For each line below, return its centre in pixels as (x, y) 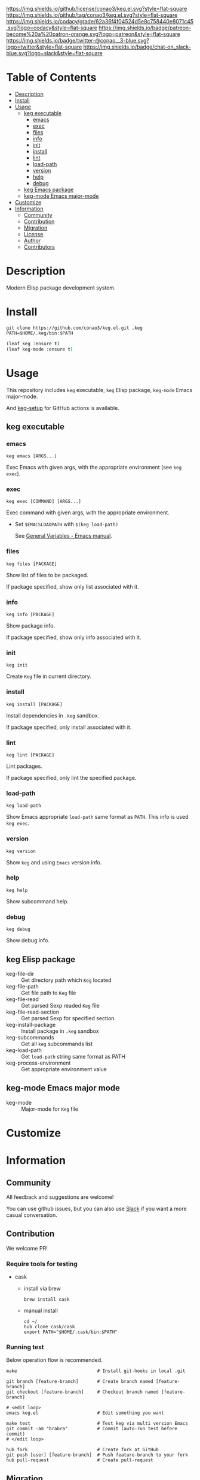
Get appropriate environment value (64, 1069)
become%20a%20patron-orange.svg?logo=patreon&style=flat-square (93, 34)
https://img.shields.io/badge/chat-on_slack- (137, 47)
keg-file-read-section (33, 1012)
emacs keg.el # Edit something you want (85, 1413)
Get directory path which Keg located (66, 980)
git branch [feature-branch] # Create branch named (80, 1382)
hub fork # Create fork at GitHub (83, 1450)
